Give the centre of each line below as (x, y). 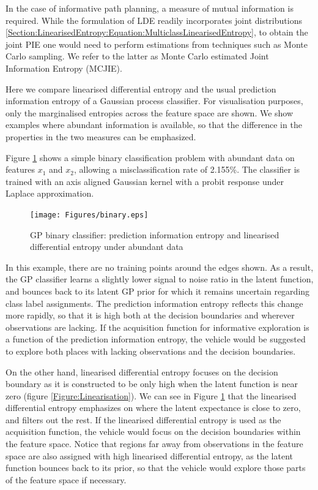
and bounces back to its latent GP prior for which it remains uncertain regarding (158, 291)
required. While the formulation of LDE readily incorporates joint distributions (154, 20)
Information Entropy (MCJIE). (64, 68)
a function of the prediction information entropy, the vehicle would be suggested (156, 339)
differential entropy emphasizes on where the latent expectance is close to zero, (153, 408)
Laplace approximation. (50, 193)
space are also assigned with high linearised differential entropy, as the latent (149, 455)
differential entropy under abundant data (107, 247)
